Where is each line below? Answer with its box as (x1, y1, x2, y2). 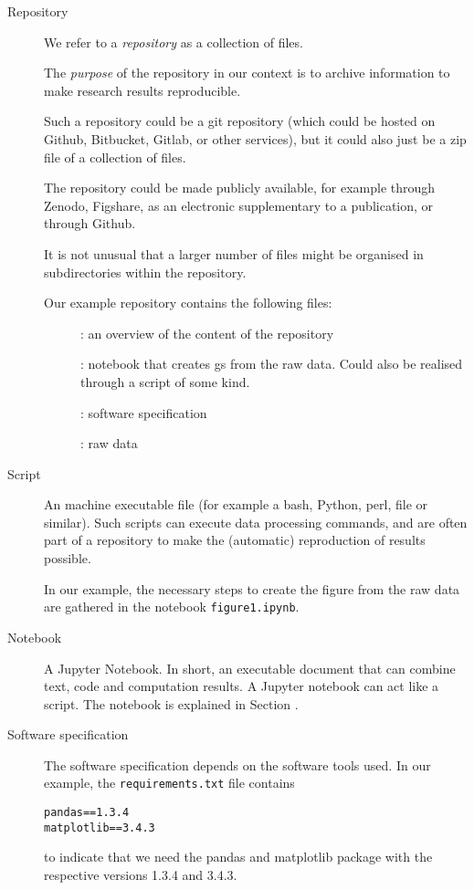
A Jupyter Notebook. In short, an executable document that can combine (44, 658, 456, 677)
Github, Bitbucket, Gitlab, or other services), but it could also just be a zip (44, 129, 467, 148)
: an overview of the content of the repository (80, 323, 334, 342)
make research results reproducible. (44, 80, 241, 99)
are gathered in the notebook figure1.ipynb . (44, 597, 300, 616)
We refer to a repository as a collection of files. (44, 32, 303, 51)
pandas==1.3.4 (44, 806, 130, 820)
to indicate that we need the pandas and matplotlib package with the (44, 847, 433, 866)
